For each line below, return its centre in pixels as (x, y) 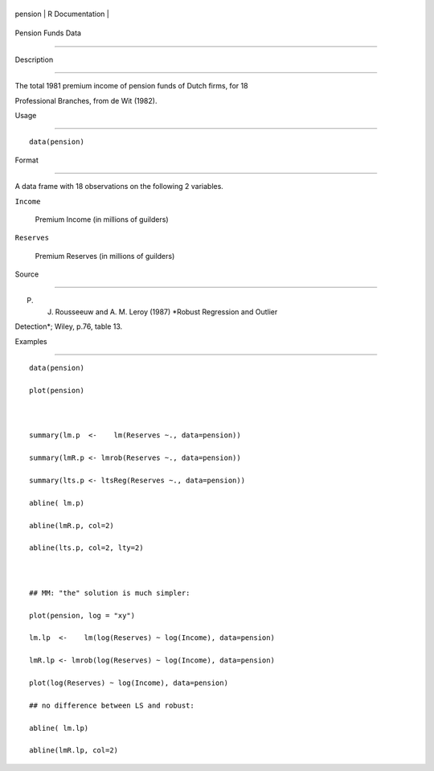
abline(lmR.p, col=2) (72, 525)
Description (34, 59)
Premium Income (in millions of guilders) (102, 219)
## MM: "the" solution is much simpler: (110, 593)
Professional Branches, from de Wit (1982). (86, 100)
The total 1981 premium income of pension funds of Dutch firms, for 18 (131, 86)
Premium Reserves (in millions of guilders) (105, 256)
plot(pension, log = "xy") (82, 615)
